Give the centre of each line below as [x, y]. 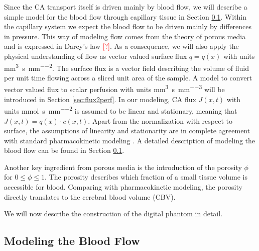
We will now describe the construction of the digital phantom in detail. [113, 214]
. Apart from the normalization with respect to [160, 120]
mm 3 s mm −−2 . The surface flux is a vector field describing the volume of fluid [126, 67]
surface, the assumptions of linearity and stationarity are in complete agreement [127, 131]
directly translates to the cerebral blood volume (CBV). [90, 196]
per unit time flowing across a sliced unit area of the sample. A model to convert [128, 77]
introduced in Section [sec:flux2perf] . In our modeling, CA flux [100, 99]
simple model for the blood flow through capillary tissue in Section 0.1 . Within [125, 16]
